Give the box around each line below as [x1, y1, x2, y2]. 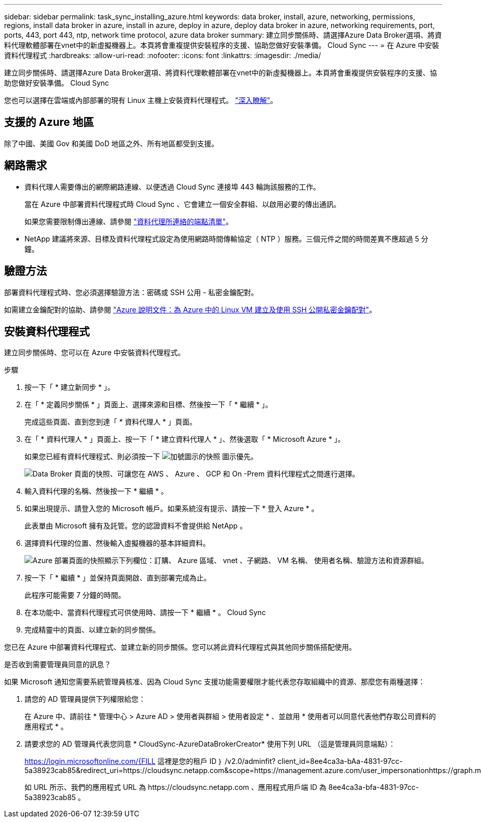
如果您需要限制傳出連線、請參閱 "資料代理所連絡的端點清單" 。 [24, 217, 233, 226]
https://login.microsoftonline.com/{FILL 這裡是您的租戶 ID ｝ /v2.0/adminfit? [24, 757, 276, 766]
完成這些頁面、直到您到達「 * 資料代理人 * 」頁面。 [24, 417, 197, 427]
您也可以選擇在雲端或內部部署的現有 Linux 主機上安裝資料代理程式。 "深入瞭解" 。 [4, 96, 278, 104]
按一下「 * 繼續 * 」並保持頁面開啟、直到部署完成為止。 [24, 573, 211, 582]
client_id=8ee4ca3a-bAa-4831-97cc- [277, 757, 403, 766]
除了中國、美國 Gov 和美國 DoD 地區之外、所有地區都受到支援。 [4, 139, 219, 148]
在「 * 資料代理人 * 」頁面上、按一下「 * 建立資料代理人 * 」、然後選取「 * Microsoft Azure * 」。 [24, 435, 345, 444]
